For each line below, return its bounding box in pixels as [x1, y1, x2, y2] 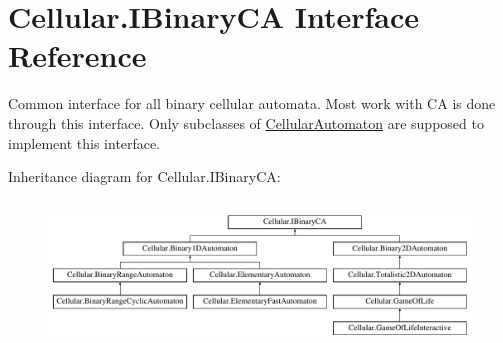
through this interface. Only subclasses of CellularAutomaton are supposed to [8, 112, 484, 133]
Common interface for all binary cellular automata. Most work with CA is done [8, 93, 496, 114]
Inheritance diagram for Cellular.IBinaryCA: [8, 166, 281, 187]
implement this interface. [8, 132, 161, 153]
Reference [8, 35, 147, 76]
